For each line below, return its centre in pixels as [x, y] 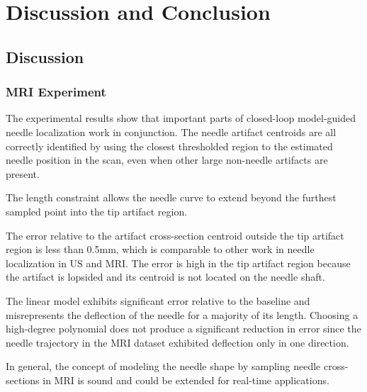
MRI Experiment [56, 92]
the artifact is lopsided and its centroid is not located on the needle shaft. [165, 277]
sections [23, 380]
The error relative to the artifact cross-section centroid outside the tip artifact [175, 235]
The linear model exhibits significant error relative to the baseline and [158, 300]
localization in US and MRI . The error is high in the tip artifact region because [178, 263]
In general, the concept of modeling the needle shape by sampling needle [163, 366]
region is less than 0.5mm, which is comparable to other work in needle [160, 249]
